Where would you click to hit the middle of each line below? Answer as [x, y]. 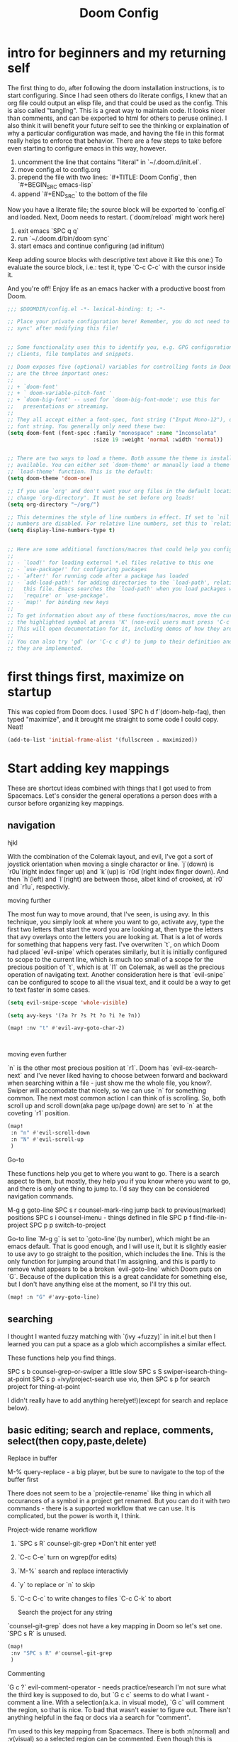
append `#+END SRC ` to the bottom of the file [83, 195]
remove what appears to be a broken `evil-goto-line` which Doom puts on [114, 1269]
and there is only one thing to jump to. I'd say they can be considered [108, 1189]
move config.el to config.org [59, 169]
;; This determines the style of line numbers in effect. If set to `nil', [121, 517]
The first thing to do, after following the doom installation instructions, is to [116, 87]
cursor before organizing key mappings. [66, 803]
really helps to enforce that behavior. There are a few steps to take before [115, 141]
